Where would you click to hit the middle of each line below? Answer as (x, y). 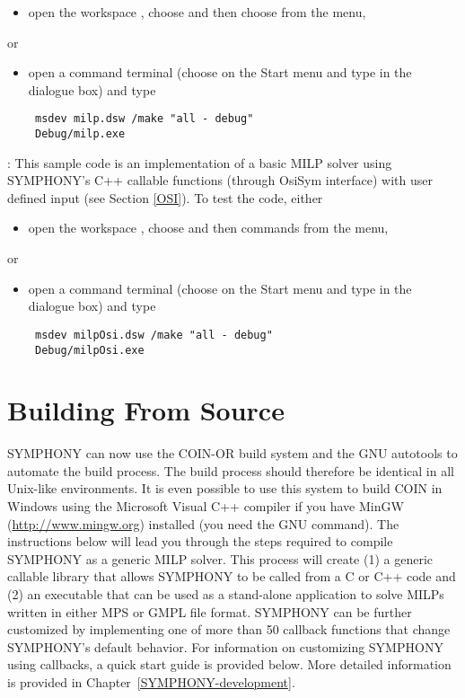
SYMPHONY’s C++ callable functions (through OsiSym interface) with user (220, 180)
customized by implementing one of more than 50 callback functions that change (229, 629)
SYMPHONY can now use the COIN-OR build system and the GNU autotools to (232, 453)
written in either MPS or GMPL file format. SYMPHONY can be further (210, 611)
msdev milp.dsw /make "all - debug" (144, 119)
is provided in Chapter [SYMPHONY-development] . (151, 682)
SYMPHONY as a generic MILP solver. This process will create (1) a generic (220, 558)
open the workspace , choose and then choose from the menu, (197, 12)
